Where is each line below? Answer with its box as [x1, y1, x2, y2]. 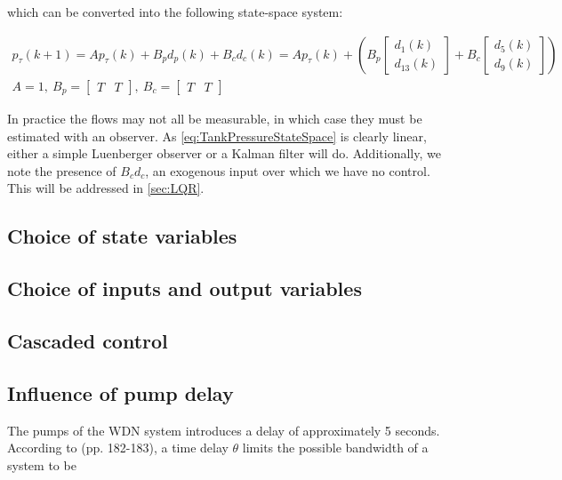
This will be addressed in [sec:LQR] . [7, 179, 205, 197]
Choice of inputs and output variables [7, 275, 362, 302]
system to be [7, 455, 76, 474]
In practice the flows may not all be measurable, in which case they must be [7, 109, 422, 128]
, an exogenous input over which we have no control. [145, 161, 430, 180]
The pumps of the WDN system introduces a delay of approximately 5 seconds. [7, 420, 440, 439]
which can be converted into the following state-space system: [7, 3, 343, 20]
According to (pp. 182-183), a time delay [7, 438, 229, 457]
